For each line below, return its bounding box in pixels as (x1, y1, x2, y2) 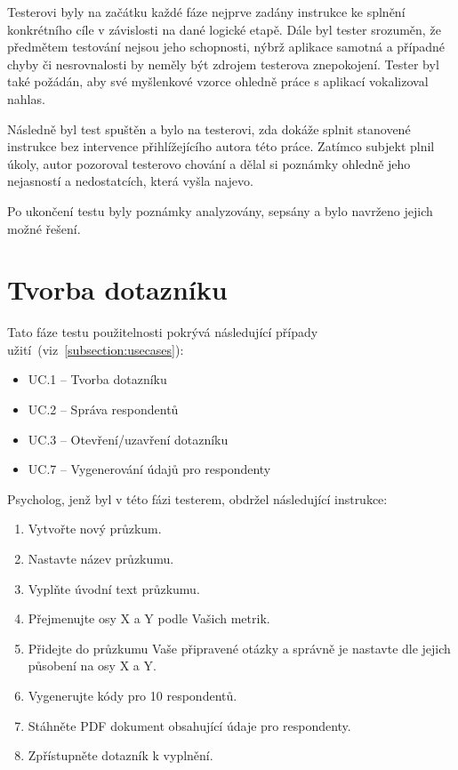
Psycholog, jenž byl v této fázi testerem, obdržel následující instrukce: (7, 489, 388, 508)
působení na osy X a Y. (28, 656, 157, 675)
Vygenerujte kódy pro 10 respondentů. (28, 686, 237, 704)
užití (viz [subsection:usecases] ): (7, 340, 184, 358)
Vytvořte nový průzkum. (28, 519, 162, 538)
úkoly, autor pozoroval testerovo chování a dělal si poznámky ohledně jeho (7, 154, 411, 172)
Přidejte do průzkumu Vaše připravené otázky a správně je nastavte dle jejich (28, 638, 451, 657)
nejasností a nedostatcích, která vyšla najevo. (7, 172, 253, 190)
